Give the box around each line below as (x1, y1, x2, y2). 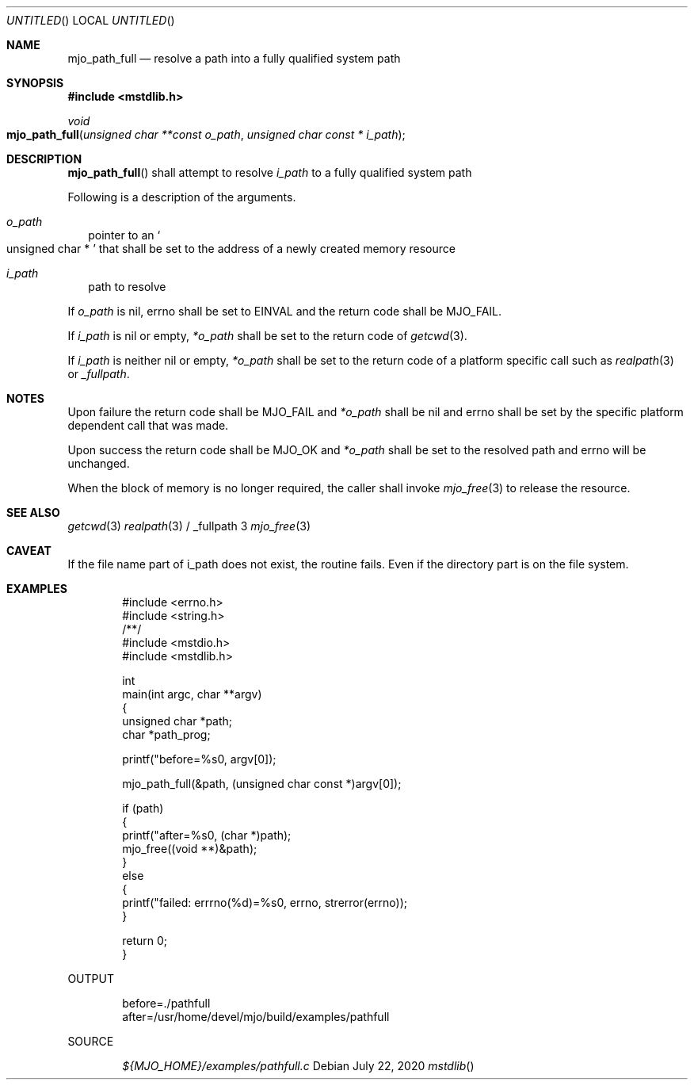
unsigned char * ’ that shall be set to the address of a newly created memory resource (6, 242, 456, 255)
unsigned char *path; (122, 714, 233, 728)
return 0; (122, 934, 168, 947)
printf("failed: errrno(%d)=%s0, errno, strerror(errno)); (122, 896, 408, 909)
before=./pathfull (122, 996, 211, 1010)
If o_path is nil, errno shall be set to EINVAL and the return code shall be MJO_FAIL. (67, 304, 502, 318)
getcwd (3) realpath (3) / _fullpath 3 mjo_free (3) (67, 519, 311, 533)
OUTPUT (67, 972, 114, 985)
